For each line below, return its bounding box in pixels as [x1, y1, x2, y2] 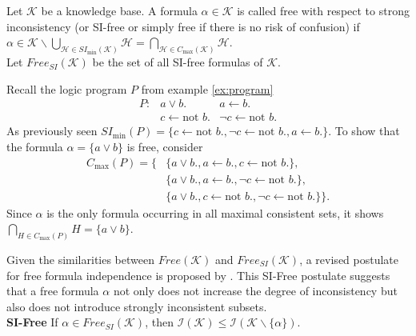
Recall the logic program [6, 80, 127, 97]
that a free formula [6, 282, 99, 299]
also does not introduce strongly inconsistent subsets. [6, 298, 267, 314]
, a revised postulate [299, 251, 399, 268]
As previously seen [6, 122, 98, 139]
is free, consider [126, 138, 203, 154]
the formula [6, 138, 63, 154]
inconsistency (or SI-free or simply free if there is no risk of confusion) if [6, 18, 360, 34]
